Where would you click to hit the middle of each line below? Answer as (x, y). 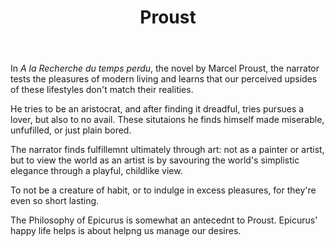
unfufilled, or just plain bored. (71, 130)
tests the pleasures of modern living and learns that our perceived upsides (164, 79)
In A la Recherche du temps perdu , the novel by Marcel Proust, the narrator (165, 68)
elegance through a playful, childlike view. (96, 171)
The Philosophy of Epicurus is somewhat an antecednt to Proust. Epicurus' (164, 220)
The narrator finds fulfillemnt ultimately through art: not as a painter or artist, (167, 150)
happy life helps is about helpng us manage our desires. (126, 231)
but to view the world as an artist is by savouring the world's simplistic (155, 160)
